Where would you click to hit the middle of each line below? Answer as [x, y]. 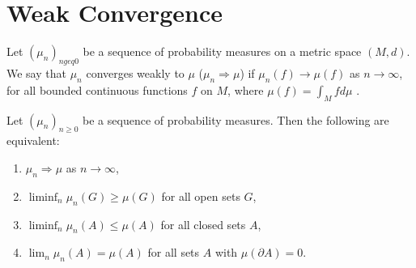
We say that [36, 72]
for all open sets [201, 196]
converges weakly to [135, 72]
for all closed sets [203, 224]
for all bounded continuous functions [97, 89]
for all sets [174, 252]
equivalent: [33, 140]
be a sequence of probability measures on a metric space [222, 51]
